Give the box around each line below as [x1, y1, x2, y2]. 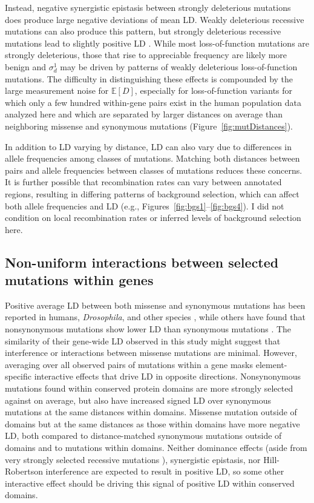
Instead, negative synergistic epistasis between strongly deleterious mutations [5, 1, 291, 13]
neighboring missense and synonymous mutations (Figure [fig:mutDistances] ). [5, 119, 293, 132]
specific [5, 370, 32, 383]
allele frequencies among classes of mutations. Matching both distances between [5, 152, 300, 165]
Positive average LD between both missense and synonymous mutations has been [5, 298, 306, 311]
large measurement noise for [5, 84, 109, 97]
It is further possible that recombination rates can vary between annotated [5, 176, 282, 188]
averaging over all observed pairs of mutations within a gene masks [5, 358, 253, 370]
